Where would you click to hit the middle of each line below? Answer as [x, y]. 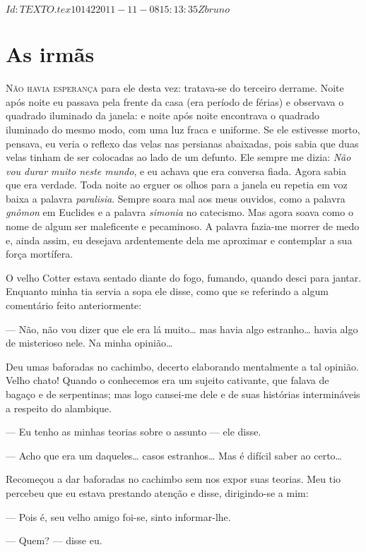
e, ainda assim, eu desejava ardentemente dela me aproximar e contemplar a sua [179, 240]
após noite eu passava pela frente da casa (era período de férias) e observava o [175, 101]
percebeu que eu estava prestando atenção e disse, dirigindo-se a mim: [157, 492]
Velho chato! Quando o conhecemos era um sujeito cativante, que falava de [167, 380]
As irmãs [50, 54]
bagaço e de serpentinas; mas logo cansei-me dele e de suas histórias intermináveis [183, 394]
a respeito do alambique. [59, 408]
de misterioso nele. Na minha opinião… [89, 343]
